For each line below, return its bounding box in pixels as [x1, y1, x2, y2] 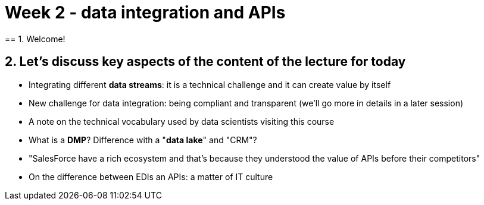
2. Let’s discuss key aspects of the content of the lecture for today [5, 54, 406, 70]
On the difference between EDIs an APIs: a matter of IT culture [29, 171, 273, 182]
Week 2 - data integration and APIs [5, 2, 286, 23]
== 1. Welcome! [5, 33, 65, 44]
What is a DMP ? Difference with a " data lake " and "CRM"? [29, 134, 257, 145]
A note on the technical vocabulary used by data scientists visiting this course [29, 116, 335, 127]
